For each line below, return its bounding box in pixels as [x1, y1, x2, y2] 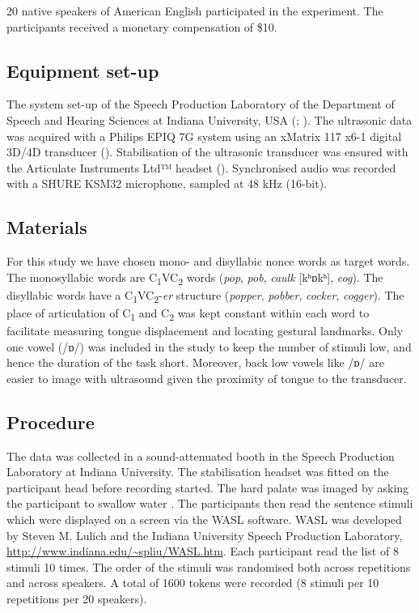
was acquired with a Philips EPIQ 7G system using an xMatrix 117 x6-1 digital [6, 127, 402, 144]
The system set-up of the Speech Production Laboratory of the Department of [6, 96, 395, 113]
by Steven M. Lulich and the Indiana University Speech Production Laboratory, [6, 526, 403, 543]
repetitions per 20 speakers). [6, 590, 147, 607]
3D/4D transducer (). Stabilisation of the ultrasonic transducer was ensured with [6, 143, 408, 160]
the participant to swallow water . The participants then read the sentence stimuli [6, 495, 413, 512]
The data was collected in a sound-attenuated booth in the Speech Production [6, 447, 395, 464]
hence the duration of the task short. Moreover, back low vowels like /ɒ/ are [6, 354, 384, 371]
